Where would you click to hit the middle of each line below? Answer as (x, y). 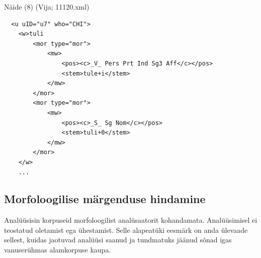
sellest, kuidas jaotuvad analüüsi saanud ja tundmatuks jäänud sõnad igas (118, 240)
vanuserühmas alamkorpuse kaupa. (58, 250)
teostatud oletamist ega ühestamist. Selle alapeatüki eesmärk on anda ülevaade (126, 230)
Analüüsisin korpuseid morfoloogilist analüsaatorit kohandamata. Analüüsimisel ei (131, 220)
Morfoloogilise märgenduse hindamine (105, 199)
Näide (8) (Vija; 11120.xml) (47, 7)
